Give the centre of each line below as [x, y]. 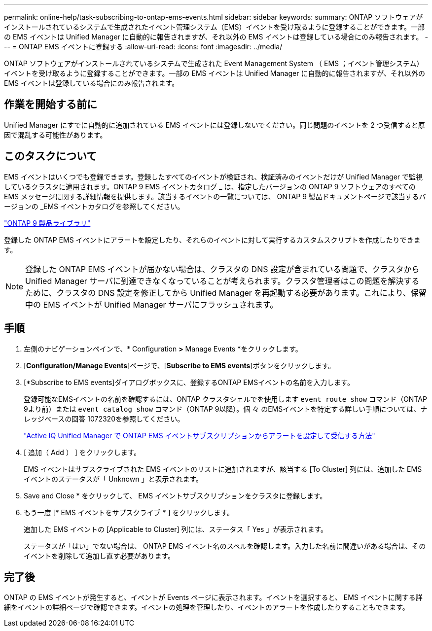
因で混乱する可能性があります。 [55, 135]
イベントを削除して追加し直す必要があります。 [99, 556]
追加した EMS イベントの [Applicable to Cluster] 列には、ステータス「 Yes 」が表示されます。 [176, 529]
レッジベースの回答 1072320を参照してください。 [104, 419]
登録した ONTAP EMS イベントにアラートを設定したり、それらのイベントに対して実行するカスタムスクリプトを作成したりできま [212, 240]
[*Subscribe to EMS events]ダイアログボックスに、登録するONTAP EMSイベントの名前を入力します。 [189, 382]
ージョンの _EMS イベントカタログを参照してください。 [94, 206]
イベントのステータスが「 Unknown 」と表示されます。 [113, 479]
